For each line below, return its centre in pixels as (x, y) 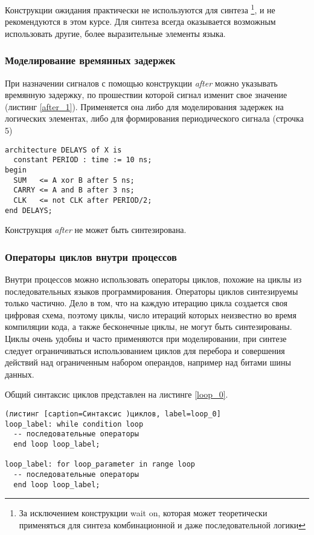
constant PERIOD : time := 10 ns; (83, 160)
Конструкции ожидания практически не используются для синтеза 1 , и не (140, 9)
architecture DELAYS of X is (63, 150)
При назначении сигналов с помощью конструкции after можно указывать (141, 83)
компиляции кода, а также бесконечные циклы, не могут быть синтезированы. (149, 327)
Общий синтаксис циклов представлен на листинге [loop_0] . (117, 394)
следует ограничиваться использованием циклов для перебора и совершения (145, 350)
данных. (20, 374)
